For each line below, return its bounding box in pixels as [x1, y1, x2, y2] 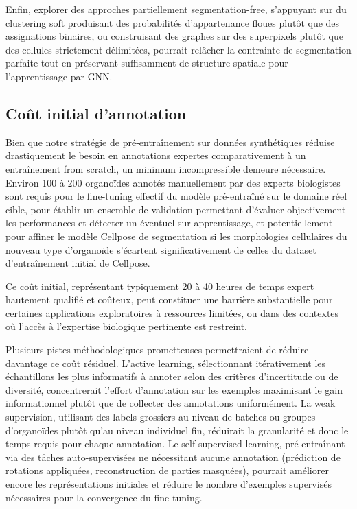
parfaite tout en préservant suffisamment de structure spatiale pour [5, 56, 288, 70]
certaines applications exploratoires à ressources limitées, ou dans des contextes [5, 305, 339, 320]
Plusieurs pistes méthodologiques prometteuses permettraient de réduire [5, 342, 309, 357]
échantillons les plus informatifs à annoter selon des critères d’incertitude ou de [5, 369, 338, 383]
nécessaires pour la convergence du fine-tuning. [5, 490, 203, 504]
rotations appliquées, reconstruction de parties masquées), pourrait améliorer [5, 463, 329, 477]
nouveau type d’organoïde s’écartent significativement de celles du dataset [5, 242, 316, 257]
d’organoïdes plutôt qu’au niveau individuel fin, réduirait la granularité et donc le [5, 423, 349, 437]
